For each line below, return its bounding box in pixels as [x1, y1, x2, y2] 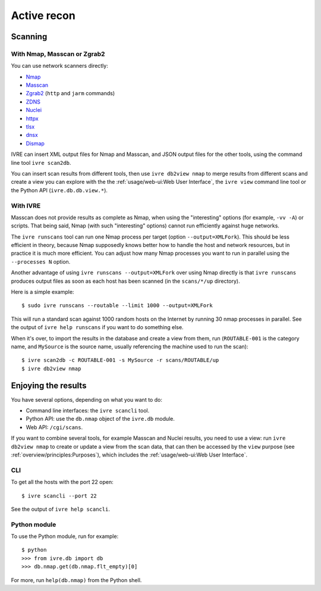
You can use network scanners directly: [11, 62, 108, 70]
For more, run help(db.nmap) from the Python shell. [11, 576, 142, 583]
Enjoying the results [11, 380, 87, 390]
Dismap [26, 140, 45, 147]
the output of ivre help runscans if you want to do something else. [11, 324, 184, 331]
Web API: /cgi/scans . [26, 423, 83, 431]
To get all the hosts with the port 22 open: [11, 479, 114, 486]
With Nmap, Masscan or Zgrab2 [11, 49, 105, 58]
